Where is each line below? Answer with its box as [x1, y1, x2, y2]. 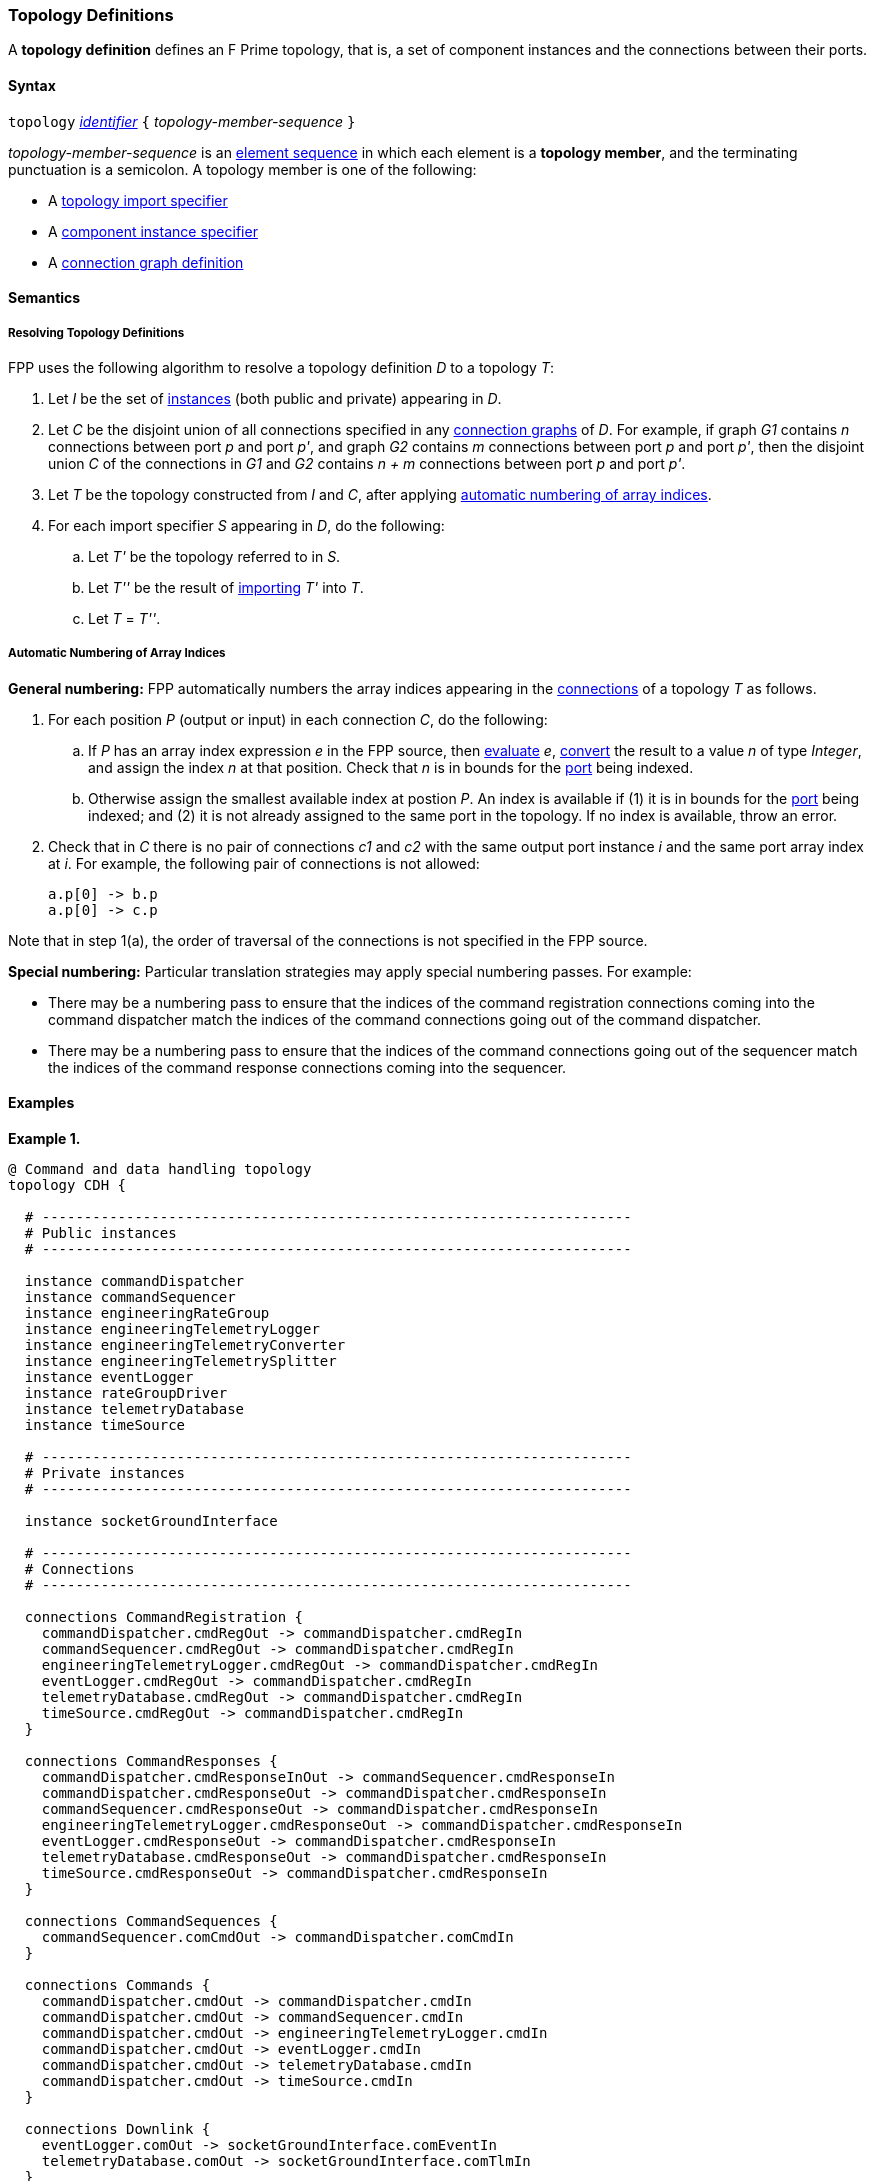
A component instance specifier [48, 222, 258, 240]
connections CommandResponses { [24, 1752, 278, 1769]
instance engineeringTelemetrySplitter [24, 1352, 337, 1369]
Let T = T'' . [88, 609, 161, 627]
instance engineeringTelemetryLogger [24, 1320, 320, 1337]
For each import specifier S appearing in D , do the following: [48, 516, 445, 534]
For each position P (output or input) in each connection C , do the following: [48, 710, 548, 728]
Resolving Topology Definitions [8, 325, 185, 340]
